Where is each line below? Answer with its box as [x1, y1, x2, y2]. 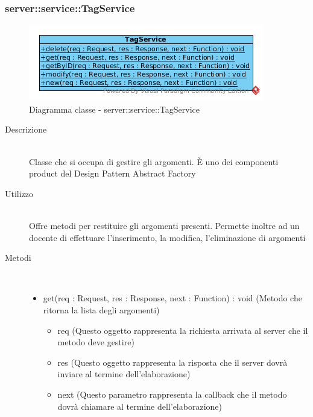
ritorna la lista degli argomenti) [43, 303, 160, 316]
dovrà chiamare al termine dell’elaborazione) [57, 400, 222, 412]
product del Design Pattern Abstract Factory [29, 167, 196, 180]
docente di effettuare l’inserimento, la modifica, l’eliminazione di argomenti [29, 231, 306, 243]
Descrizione [5, 123, 47, 136]
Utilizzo [5, 187, 34, 199]
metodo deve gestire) [57, 336, 134, 348]
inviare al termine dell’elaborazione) [57, 368, 191, 380]
